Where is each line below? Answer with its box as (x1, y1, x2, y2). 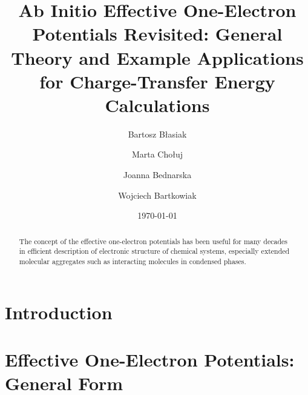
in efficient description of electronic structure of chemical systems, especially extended (19, 246, 290, 256)
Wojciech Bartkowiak (118, 188, 197, 201)
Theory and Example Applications (11, 45, 304, 70)
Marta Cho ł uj (131, 148, 183, 161)
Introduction (5, 299, 113, 324)
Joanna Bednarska (123, 168, 192, 181)
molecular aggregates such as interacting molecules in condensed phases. (19, 256, 246, 266)
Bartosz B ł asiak (128, 127, 187, 140)
